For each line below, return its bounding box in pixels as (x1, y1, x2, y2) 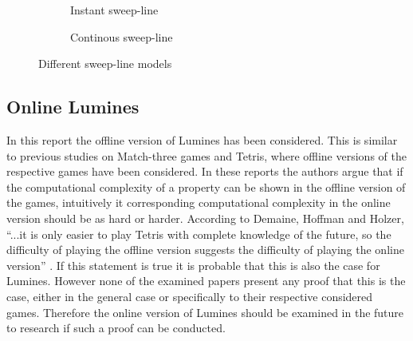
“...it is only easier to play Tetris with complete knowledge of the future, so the (6, 225, 391, 242)
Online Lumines (6, 94, 140, 119)
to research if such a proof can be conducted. (6, 319, 226, 336)
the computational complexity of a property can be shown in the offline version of (6, 178, 406, 195)
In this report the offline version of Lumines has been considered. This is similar (6, 131, 398, 148)
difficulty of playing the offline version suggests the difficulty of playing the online (6, 241, 404, 258)
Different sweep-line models (38, 55, 172, 72)
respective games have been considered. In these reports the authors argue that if (6, 163, 403, 180)
